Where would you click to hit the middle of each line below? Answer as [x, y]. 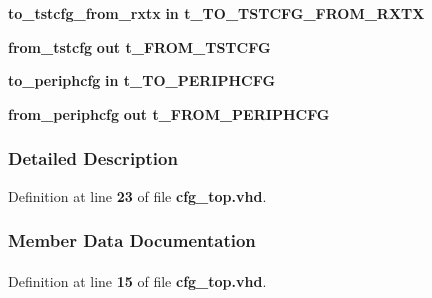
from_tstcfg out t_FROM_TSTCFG [139, 46]
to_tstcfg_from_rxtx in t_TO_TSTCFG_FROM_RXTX [216, 13]
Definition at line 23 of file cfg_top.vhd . [137, 195]
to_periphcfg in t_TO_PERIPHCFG [142, 80]
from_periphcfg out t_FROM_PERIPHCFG [169, 113]
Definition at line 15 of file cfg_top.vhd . [137, 280]
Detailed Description [93, 158]
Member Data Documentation [132, 240]
